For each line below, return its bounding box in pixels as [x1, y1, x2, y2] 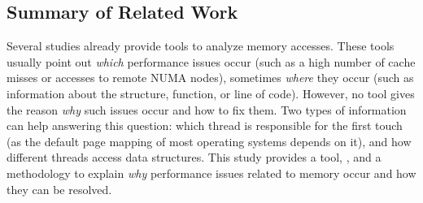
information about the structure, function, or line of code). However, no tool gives [7, 84, 415, 101]
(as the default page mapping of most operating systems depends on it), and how [7, 132, 412, 149]
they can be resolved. [7, 180, 112, 197]
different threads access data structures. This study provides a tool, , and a [7, 149, 382, 166]
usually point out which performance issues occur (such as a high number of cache [7, 53, 416, 70]
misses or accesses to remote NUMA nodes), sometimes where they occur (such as [7, 69, 414, 86]
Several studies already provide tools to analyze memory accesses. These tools [7, 37, 395, 54]
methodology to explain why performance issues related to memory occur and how [7, 164, 416, 181]
